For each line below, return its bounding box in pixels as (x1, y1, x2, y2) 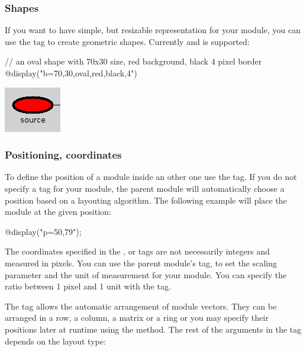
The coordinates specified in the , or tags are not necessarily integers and (5, 245, 270, 257)
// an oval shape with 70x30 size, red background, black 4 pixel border (5, 55, 262, 67)
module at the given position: (5, 205, 111, 218)
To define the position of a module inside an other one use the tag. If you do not (5, 170, 297, 183)
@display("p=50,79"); (5, 225, 82, 237)
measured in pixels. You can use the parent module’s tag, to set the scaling (5, 256, 277, 269)
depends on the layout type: (5, 334, 106, 347)
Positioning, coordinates (5, 147, 122, 162)
